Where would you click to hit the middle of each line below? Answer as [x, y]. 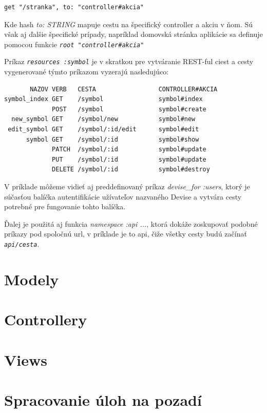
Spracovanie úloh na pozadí [103, 399]
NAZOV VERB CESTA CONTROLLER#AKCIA [124, 89]
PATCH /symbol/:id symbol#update [129, 150]
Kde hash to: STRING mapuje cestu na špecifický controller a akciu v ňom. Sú [129, 24]
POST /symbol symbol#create [129, 109]
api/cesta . [22, 244]
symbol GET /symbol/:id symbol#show [112, 139]
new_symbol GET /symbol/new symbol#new [103, 119]
